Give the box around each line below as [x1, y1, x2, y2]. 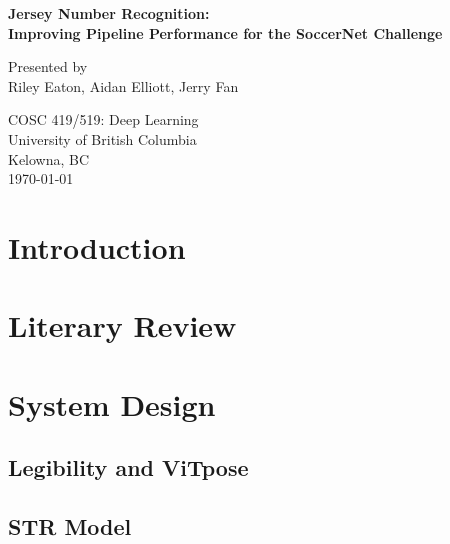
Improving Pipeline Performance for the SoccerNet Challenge [8, 22, 443, 43]
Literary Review [8, 305, 237, 346]
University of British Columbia [8, 128, 197, 149]
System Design [8, 383, 216, 424]
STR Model [8, 511, 132, 542]
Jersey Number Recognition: [8, 3, 210, 23]
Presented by [8, 56, 88, 77]
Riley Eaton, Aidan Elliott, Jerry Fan [8, 75, 239, 96]
